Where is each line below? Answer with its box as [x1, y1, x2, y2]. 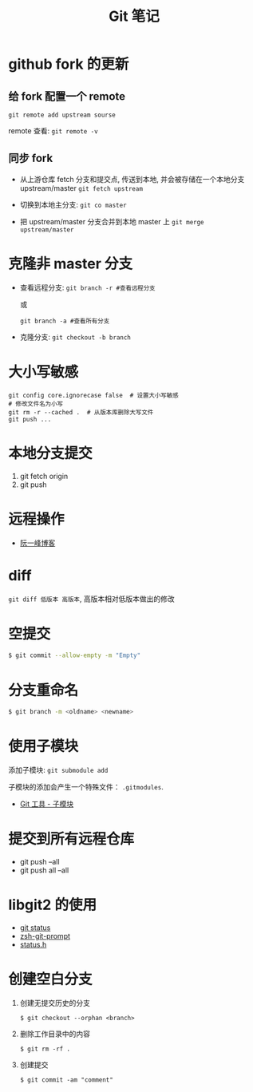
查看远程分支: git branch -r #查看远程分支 [19, 283, 156, 292]
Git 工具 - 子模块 [19, 799, 74, 809]
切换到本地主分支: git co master [19, 200, 127, 209]
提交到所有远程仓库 [8, 830, 135, 849]
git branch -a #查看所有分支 [19, 317, 110, 325]
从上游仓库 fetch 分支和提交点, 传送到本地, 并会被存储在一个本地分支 [19, 174, 245, 184]
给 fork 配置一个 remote [8, 89, 126, 103]
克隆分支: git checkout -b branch [19, 332, 132, 342]
